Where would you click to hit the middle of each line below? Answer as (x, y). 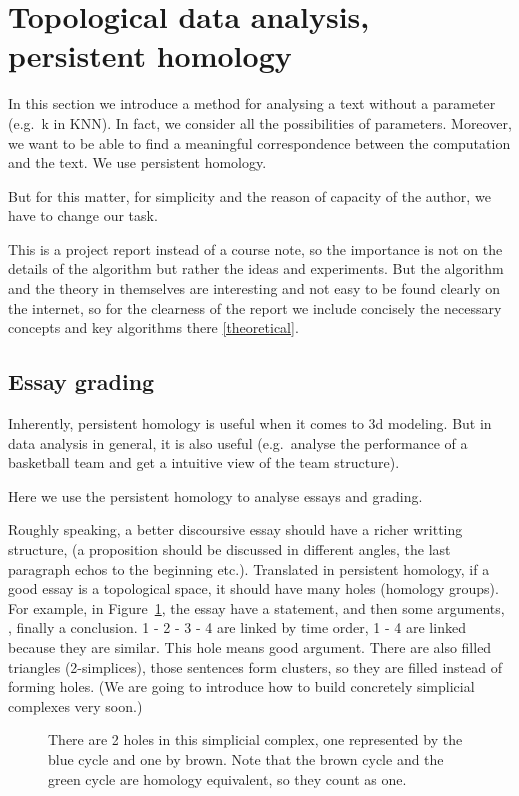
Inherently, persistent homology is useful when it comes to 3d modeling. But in (250, 423)
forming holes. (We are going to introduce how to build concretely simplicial (241, 686)
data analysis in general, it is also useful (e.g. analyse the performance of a (238, 442)
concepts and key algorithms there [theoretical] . (153, 327)
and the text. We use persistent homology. (137, 162)
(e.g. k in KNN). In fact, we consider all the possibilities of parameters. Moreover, (260, 122)
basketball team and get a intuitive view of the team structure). (204, 462)
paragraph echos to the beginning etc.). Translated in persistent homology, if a (249, 568)
